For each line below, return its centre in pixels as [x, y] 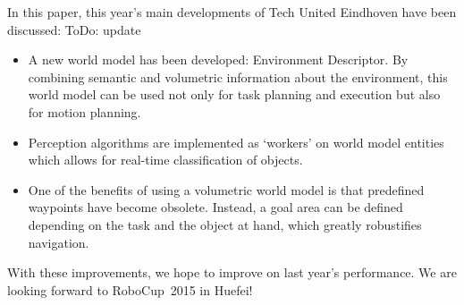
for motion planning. [84, 111]
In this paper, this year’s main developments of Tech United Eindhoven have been [232, 12]
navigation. [59, 242]
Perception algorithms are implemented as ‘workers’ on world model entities [236, 142]
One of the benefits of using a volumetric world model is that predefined [226, 189]
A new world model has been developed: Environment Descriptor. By [218, 59]
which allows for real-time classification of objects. [165, 160]
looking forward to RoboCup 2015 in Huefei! [130, 289]
